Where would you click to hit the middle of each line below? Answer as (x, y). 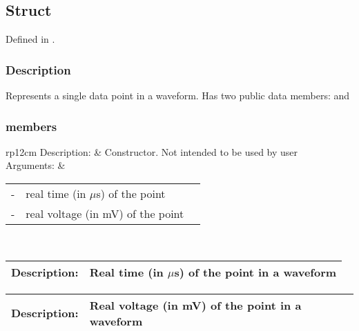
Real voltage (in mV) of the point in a (195, 305)
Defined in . (30, 39)
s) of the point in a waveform (255, 272)
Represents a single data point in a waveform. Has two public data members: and (178, 96)
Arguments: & (36, 165)
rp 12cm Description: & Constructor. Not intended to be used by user (152, 151)
